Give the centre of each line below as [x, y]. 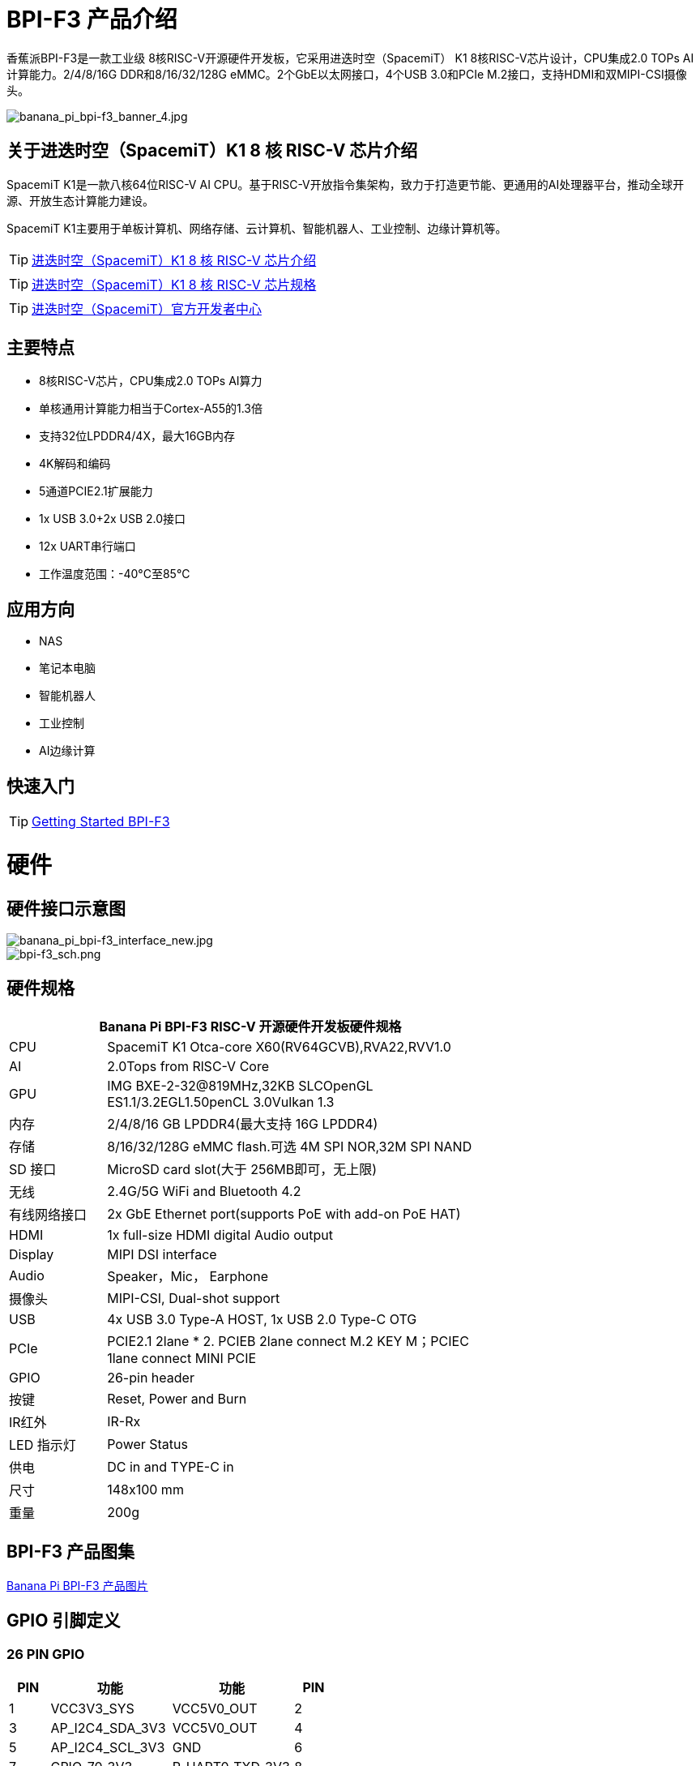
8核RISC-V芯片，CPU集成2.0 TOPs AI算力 [151, 381]
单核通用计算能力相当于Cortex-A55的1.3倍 [151, 409]
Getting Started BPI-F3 [101, 822]
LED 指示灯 [43, 1445]
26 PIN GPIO [46, 1654]
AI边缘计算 [67, 751]
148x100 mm [145, 1489]
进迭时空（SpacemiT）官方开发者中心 [147, 309]
